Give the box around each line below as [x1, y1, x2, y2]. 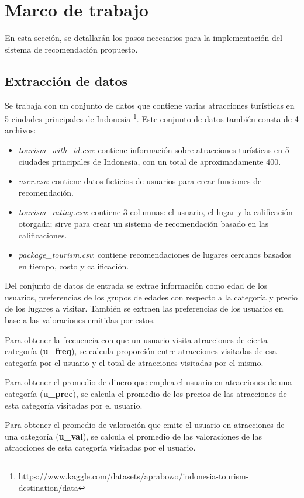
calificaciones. [18, 229, 67, 241]
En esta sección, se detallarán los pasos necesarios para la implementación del [5, 32, 282, 44]
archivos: [5, 124, 36, 136]
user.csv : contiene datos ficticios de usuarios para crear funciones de [18, 175, 262, 187]
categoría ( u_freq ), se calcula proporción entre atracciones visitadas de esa [5, 345, 277, 357]
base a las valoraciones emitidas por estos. [5, 314, 156, 326]
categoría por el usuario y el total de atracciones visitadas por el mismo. [5, 356, 264, 368]
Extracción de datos [5, 71, 128, 89]
